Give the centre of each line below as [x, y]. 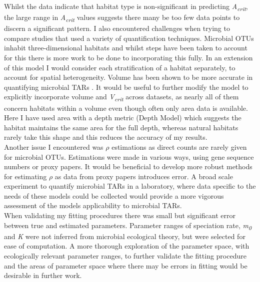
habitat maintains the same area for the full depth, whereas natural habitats [121, 127]
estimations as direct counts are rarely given [179, 146]
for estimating [25, 176]
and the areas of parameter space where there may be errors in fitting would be [126, 265]
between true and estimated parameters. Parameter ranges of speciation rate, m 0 [128, 226]
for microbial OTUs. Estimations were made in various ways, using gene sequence [129, 156]
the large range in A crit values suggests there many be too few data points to [122, 18]
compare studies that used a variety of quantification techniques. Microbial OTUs [129, 38]
